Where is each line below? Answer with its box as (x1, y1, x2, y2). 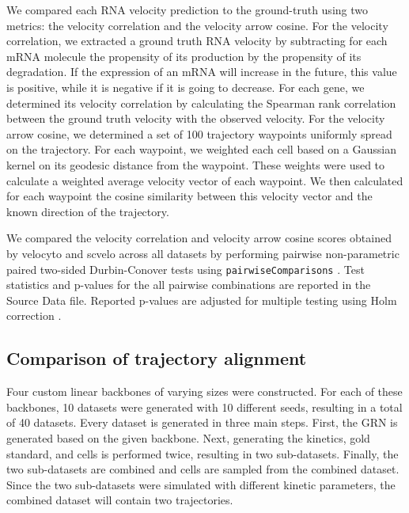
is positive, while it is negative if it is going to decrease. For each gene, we (6, 78, 365, 95)
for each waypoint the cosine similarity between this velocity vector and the (6, 188, 373, 204)
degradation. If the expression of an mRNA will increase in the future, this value (6, 63, 397, 80)
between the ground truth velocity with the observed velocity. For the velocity (6, 110, 385, 127)
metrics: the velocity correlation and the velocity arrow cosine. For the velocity (6, 17, 388, 33)
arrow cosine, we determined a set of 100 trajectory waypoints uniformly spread (6, 125, 392, 142)
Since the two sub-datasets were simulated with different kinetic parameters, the (6, 476, 396, 492)
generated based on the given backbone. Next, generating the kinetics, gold (6, 429, 370, 446)
